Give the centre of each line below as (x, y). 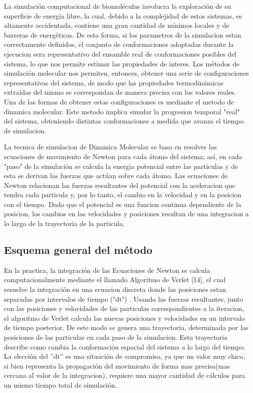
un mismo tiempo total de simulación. (60, 384)
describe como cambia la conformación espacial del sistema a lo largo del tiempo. (125, 346)
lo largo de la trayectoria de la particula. (64, 223)
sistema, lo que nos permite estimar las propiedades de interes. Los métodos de (122, 63)
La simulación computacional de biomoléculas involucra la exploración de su (118, 6)
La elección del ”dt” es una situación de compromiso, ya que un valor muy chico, (125, 356)
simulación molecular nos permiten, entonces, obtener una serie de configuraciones (126, 73)
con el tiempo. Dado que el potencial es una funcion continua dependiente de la (123, 204)
